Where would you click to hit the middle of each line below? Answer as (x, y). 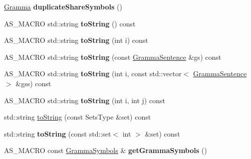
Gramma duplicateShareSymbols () (63, 6)
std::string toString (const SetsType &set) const (78, 117)
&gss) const (33, 83)
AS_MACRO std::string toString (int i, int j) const (85, 100)
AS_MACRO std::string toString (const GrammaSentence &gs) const (113, 57)
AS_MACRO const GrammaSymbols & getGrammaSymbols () (106, 150)
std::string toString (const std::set (58, 133)
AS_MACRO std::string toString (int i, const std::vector (93, 74)
